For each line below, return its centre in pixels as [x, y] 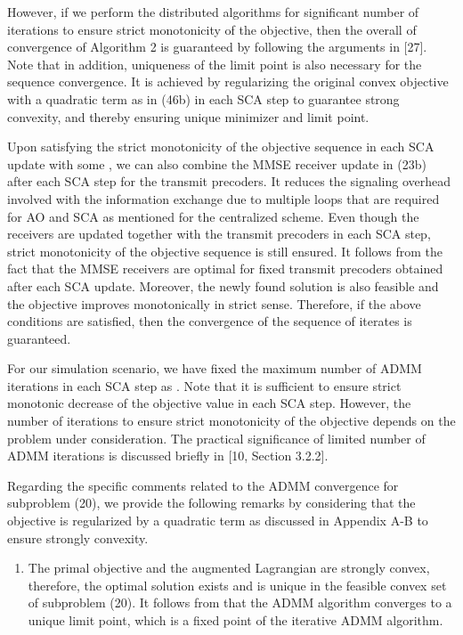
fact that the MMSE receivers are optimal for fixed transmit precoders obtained [225, 269]
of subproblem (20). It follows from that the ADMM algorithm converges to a [240, 602]
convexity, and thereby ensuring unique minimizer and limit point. [188, 116]
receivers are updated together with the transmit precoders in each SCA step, [219, 234]
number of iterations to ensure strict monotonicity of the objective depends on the [231, 421]
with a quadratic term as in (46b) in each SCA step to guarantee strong [203, 98]
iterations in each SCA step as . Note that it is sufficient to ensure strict [204, 385]
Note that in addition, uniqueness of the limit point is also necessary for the [215, 64]
